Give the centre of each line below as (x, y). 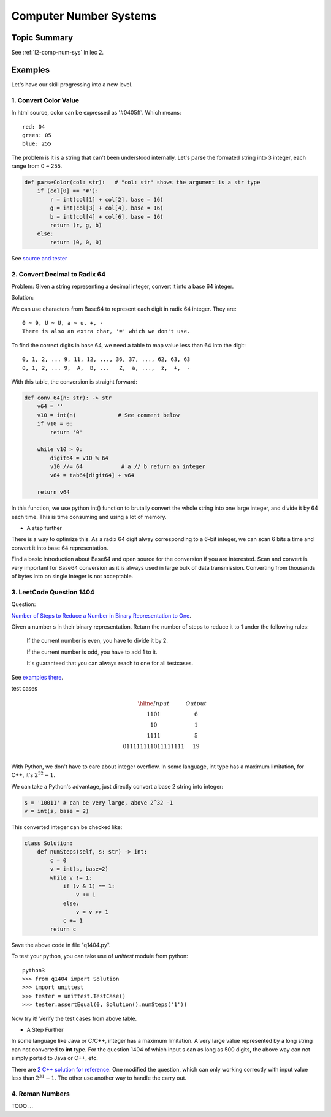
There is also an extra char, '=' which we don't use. (106, 331)
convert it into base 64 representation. (60, 548)
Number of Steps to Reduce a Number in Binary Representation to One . (101, 615)
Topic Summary (42, 38)
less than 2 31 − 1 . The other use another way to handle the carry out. (99, 1077)
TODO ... (22, 1106)
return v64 (53, 492)
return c (63, 929)
